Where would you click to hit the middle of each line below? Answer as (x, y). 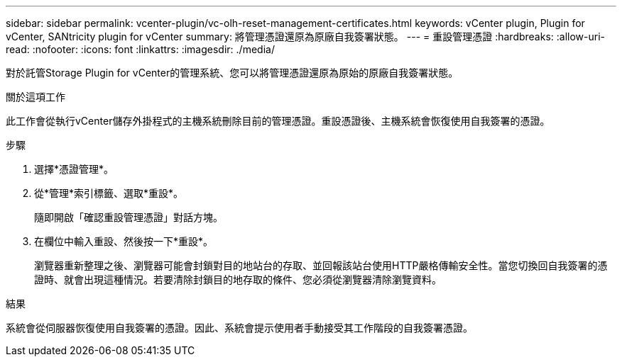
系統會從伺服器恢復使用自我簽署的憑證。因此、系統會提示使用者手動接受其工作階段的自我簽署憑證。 (239, 328)
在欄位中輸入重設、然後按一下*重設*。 (124, 241)
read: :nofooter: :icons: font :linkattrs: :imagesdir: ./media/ (140, 49)
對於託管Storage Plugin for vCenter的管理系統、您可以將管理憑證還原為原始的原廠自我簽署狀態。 (232, 73)
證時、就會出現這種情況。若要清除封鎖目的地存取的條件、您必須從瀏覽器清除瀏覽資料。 (238, 279)
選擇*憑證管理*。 (74, 169)
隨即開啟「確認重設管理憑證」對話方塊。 (129, 217)
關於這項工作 (36, 97)
